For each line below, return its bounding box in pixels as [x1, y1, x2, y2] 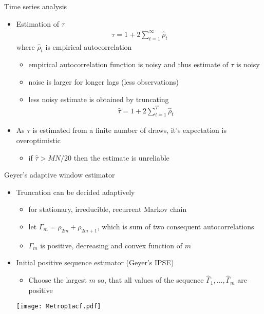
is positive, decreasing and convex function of [40, 240, 183, 250]
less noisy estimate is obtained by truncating [28, 93, 169, 104]
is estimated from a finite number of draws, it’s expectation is [32, 125, 227, 135]
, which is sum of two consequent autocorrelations [97, 221, 254, 231]
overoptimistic [16, 135, 61, 146]
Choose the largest [28, 274, 87, 285]
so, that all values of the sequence [98, 274, 204, 285]
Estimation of [16, 18, 59, 29]
